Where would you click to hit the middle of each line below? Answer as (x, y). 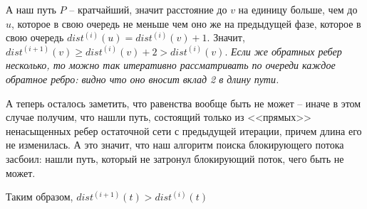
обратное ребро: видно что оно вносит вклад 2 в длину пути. (143, 79)
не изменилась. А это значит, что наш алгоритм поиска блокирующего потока (175, 145)
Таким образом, (40, 197)
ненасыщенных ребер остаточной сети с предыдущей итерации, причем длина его (184, 130)
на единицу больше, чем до (298, 9)
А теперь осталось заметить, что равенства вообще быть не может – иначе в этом (183, 103)
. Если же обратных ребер (283, 51)
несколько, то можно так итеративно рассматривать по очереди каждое (171, 65)
